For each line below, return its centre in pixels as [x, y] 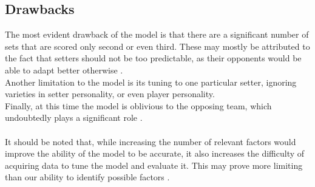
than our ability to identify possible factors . [87, 177]
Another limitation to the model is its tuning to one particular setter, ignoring [151, 82]
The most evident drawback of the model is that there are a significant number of [157, 34]
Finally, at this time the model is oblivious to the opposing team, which [138, 105]
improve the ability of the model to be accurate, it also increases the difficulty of [155, 153]
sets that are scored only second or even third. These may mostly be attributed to [157, 46]
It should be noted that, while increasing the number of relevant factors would [151, 141]
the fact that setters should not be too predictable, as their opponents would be [153, 58]
